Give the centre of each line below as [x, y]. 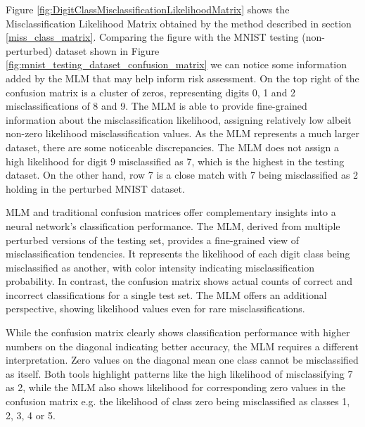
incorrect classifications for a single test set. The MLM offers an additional [166, 294]
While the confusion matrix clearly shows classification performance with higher [178, 332]
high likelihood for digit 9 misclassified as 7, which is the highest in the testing [175, 161]
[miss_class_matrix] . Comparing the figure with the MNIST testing [152, 37]
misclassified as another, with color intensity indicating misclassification [160, 267]
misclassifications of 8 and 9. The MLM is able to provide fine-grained [156, 106]
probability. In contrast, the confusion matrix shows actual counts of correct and [179, 281]
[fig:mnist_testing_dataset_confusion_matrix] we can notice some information [177, 64]
